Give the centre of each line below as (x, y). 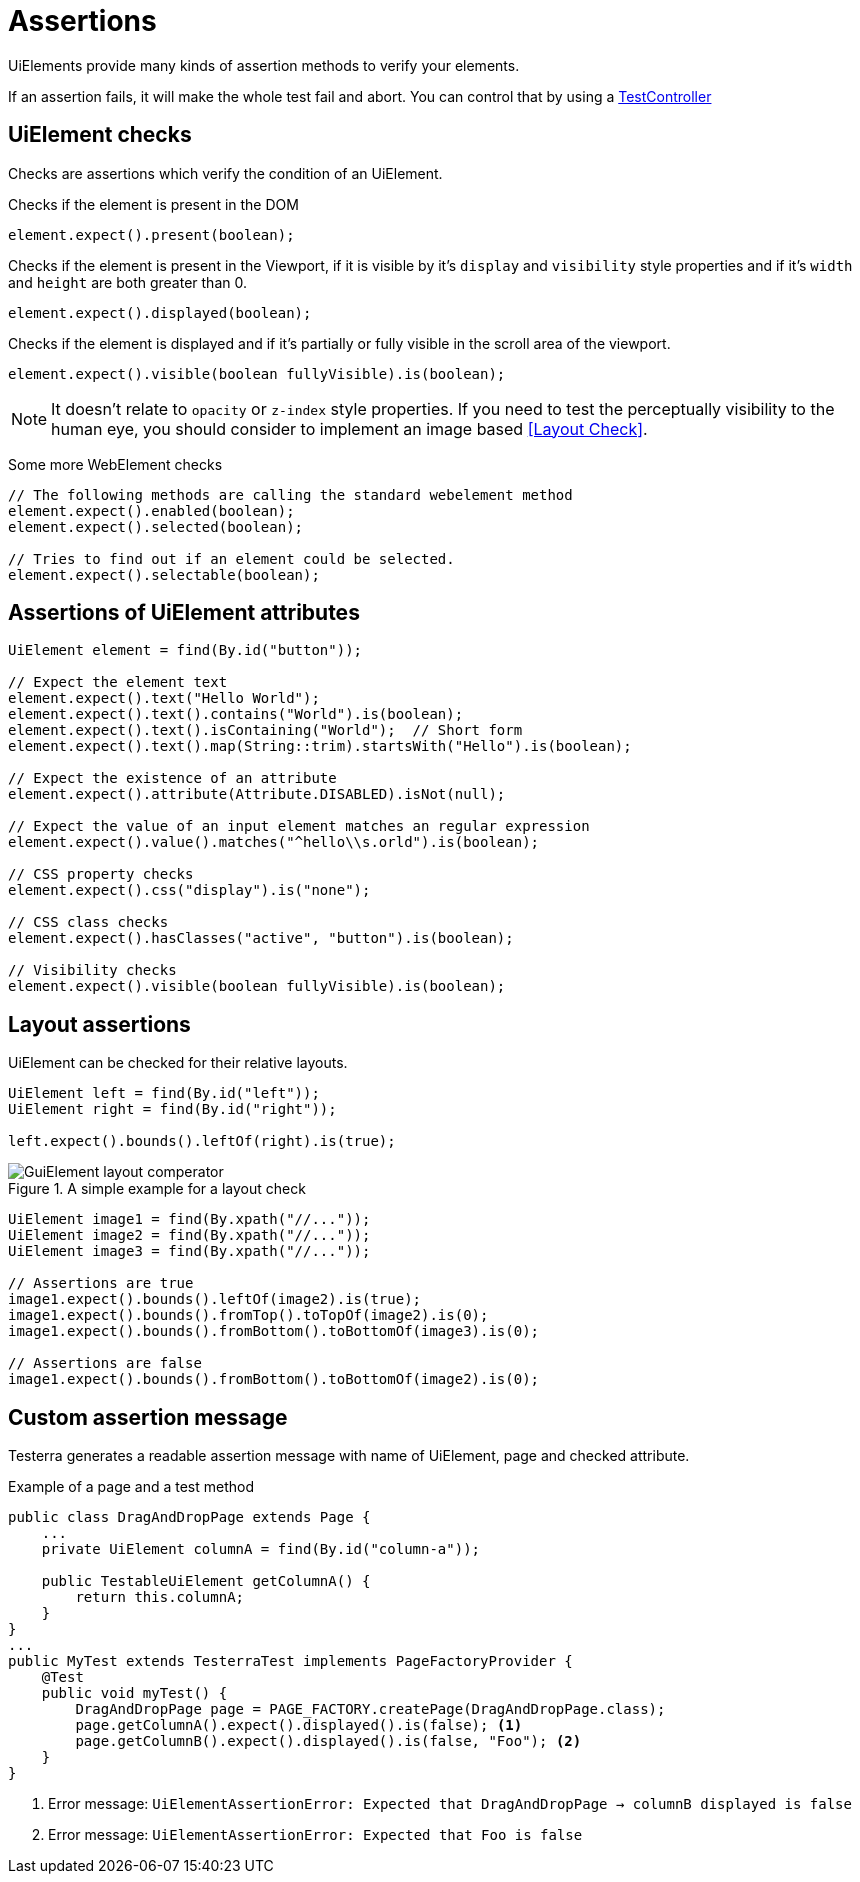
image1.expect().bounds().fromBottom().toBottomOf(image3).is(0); (274, 1331)
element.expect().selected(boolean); (156, 526)
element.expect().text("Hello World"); (164, 698)
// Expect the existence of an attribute (172, 778)
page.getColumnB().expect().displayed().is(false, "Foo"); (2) (328, 1741)
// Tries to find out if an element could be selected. (231, 558)
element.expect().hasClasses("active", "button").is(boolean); (261, 938)
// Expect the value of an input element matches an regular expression (299, 826)
